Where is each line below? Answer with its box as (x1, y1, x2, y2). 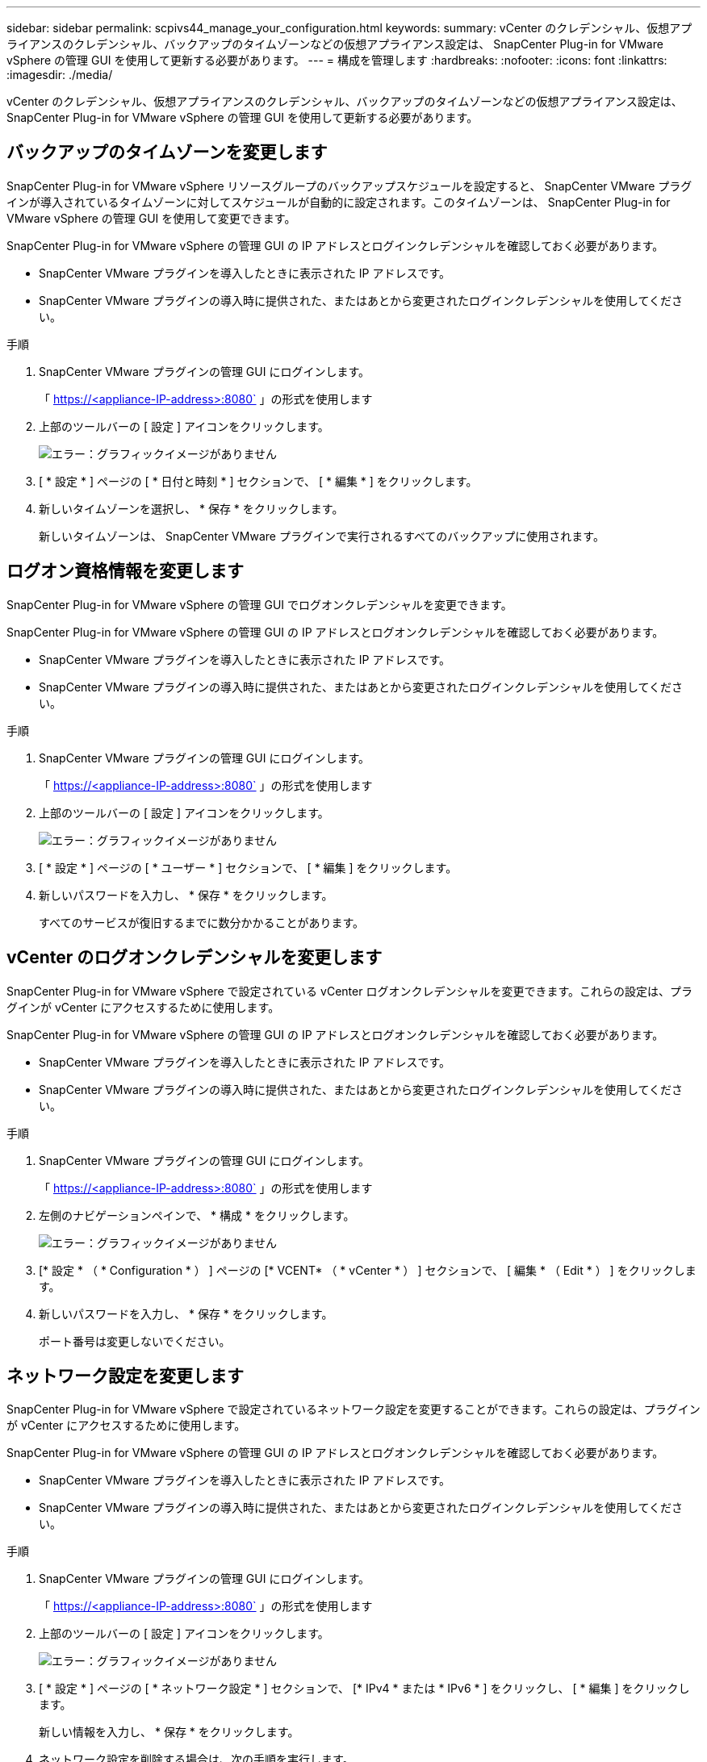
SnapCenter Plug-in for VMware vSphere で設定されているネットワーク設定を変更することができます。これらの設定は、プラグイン (6, 1402, 701, 1417)
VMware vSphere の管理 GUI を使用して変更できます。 (6, 211, 296, 225)
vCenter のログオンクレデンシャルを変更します (6, 947, 383, 968)
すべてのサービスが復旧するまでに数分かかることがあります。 (39, 915, 365, 929)
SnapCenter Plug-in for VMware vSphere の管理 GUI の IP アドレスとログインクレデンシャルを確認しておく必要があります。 (6, 238, 664, 253)
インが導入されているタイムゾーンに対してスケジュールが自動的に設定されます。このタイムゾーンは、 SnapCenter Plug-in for (6, 194, 671, 209)
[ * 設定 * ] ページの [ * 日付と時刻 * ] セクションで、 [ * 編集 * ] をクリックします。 (39, 474, 478, 488)
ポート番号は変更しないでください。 (39, 1334, 231, 1348)
